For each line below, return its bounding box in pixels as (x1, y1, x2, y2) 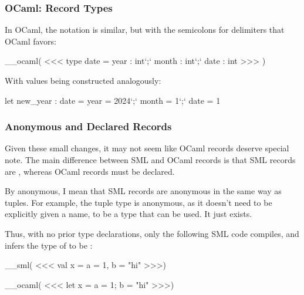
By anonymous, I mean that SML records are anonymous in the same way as (5, 185, 282, 197)
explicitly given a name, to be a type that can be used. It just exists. (5, 208, 252, 220)
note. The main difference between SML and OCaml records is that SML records (5, 154, 296, 165)
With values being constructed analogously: (5, 74, 161, 86)
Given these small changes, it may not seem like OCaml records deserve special (5, 142, 289, 154)
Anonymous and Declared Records (5, 119, 172, 134)
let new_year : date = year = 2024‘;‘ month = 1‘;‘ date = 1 (5, 94, 221, 106)
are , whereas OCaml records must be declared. (5, 165, 175, 177)
